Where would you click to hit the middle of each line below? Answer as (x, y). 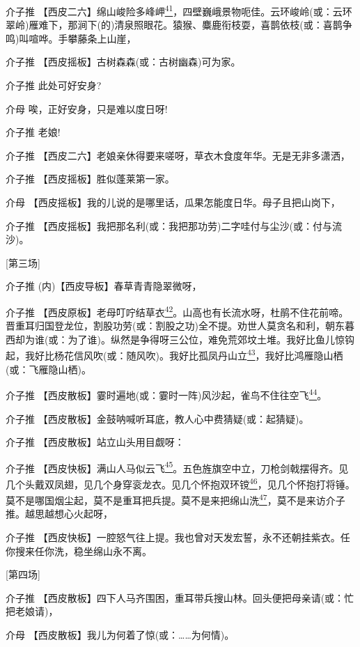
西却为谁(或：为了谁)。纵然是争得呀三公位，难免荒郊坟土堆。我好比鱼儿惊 (175, 339)
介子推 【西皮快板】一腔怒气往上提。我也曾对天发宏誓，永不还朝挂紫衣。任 (178, 537)
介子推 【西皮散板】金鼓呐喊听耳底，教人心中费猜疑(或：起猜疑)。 (157, 418)
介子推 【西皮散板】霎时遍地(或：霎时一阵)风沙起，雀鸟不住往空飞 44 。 (166, 394)
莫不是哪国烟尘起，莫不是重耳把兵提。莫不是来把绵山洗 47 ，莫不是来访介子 (175, 499)
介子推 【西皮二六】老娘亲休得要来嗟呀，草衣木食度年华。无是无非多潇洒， (178, 155)
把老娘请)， (32, 611)
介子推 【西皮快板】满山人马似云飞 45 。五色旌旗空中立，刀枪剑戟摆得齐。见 (177, 467)
